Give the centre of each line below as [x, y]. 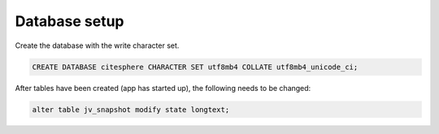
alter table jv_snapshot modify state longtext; [131, 109]
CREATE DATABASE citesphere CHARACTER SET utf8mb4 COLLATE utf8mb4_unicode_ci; [195, 67]
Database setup [70, 21]
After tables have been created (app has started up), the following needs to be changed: [163, 88]
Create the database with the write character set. [97, 45]
